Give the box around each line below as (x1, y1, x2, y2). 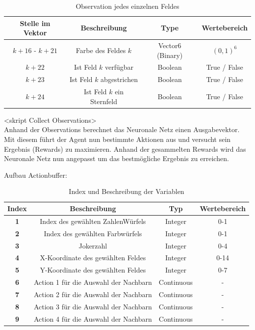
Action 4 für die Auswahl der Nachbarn (33, 313, 152, 324)
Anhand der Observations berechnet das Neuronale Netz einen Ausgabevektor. (4, 124, 240, 135)
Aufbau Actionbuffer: (4, 169, 67, 180)
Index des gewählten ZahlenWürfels (40, 216, 146, 226)
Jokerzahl (78, 240, 107, 250)
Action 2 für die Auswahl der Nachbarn (33, 289, 152, 299)
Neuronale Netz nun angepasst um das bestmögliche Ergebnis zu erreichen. (4, 153, 229, 164)
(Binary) (156, 50, 183, 60)
